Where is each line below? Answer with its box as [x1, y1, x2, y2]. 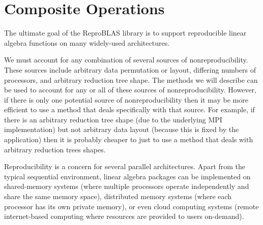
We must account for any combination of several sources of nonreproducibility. [4, 54, 248, 65]
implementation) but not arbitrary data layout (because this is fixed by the [4, 124, 239, 135]
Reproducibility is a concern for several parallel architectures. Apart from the [4, 161, 246, 172]
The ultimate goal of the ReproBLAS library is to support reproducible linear [4, 27, 247, 38]
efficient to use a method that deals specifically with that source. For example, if [4, 104, 255, 115]
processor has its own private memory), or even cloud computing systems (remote [4, 201, 259, 211]
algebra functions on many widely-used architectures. [4, 37, 170, 48]
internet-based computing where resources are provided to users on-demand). [4, 211, 244, 221]
